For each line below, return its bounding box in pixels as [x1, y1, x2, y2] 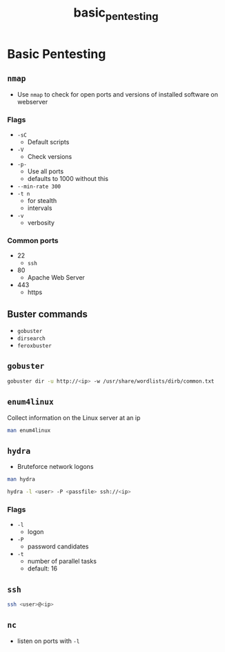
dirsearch [17, 335, 46, 342]
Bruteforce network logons [17, 463, 94, 471]
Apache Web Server [27, 274, 85, 282]
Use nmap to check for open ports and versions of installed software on [17, 90, 219, 98]
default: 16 [27, 564, 57, 573]
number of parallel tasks [27, 557, 97, 566]
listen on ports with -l [17, 637, 80, 645]
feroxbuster [17, 343, 52, 349]
